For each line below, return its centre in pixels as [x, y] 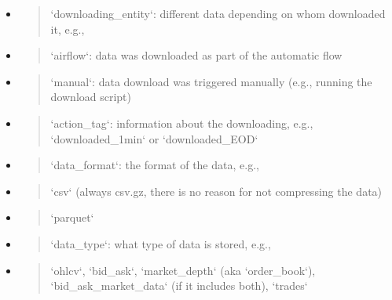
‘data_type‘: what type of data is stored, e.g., [161, 243]
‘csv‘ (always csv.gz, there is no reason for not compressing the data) [216, 191]
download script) [91, 97]
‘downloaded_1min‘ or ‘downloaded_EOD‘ [154, 138]
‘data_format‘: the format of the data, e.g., [155, 165]
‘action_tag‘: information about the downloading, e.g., [182, 123]
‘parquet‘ [72, 217]
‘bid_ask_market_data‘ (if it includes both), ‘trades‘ [179, 286]
